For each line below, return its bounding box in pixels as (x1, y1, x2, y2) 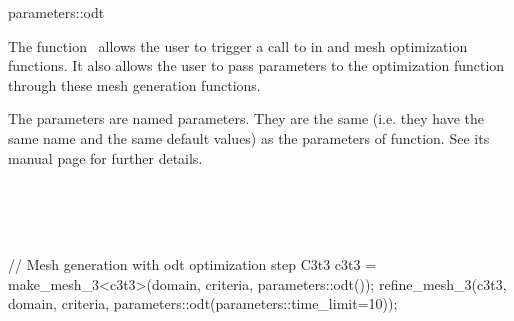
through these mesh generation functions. (8, 74, 261, 95)
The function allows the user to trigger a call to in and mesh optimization (8, 35, 468, 56)
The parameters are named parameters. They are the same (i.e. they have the (8, 108, 484, 129)
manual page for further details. (8, 147, 203, 168)
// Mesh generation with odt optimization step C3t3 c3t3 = (8, 253, 377, 274)
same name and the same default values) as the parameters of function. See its (8, 127, 490, 148)
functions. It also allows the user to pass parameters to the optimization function (8, 55, 505, 76)
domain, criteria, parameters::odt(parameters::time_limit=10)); (8, 293, 398, 314)
